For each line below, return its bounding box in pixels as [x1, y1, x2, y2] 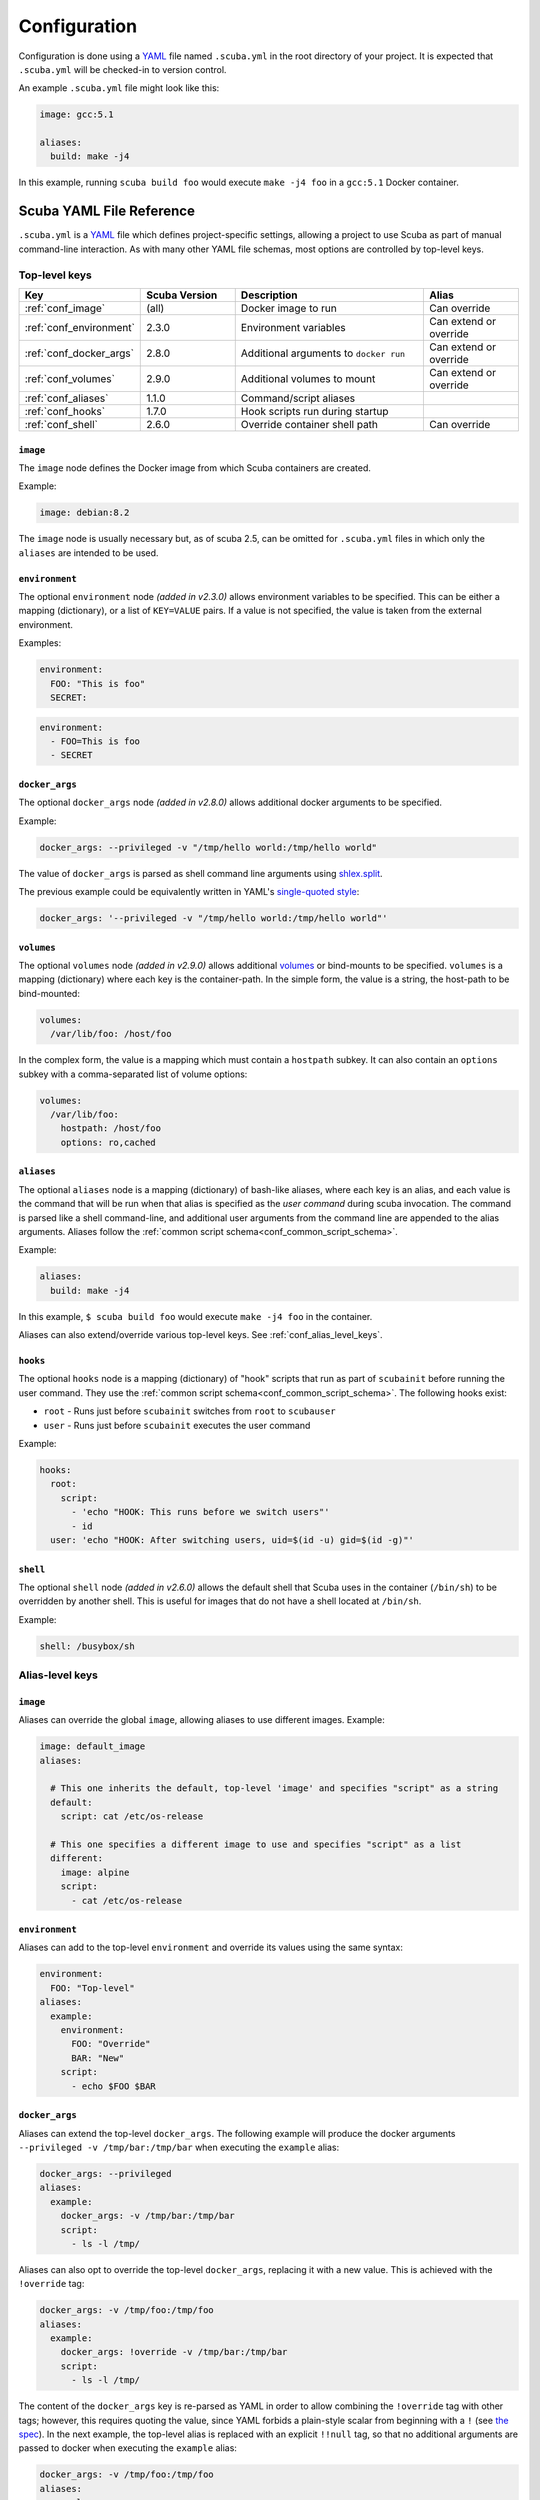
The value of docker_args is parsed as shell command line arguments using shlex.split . [18, 867, 384, 879]
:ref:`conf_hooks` [24, 404, 105, 418]
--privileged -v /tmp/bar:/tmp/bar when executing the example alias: [18, 2141, 340, 2153]
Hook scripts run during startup [240, 404, 389, 418]
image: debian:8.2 [39, 507, 130, 519]
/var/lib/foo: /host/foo [50, 1028, 172, 1040]
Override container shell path [240, 417, 379, 431]
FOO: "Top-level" [50, 1982, 135, 1994]
